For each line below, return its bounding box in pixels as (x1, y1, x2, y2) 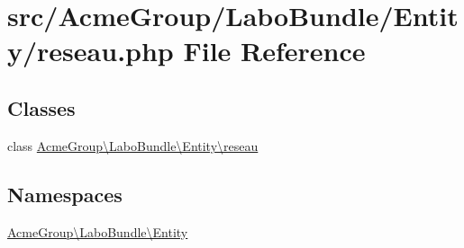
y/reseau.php (7, 32, 174, 69)
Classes (7, 93, 76, 121)
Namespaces (7, 180, 123, 208)
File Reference (183, 32, 366, 69)
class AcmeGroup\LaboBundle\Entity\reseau (7, 136, 259, 155)
